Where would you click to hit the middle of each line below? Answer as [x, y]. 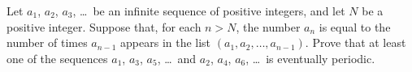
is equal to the [355, 26]
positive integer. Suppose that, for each [104, 26]
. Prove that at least [356, 42]
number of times [47, 42]
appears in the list [166, 42]
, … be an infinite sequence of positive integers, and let [209, 11]
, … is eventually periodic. [310, 58]
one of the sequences [57, 58]
